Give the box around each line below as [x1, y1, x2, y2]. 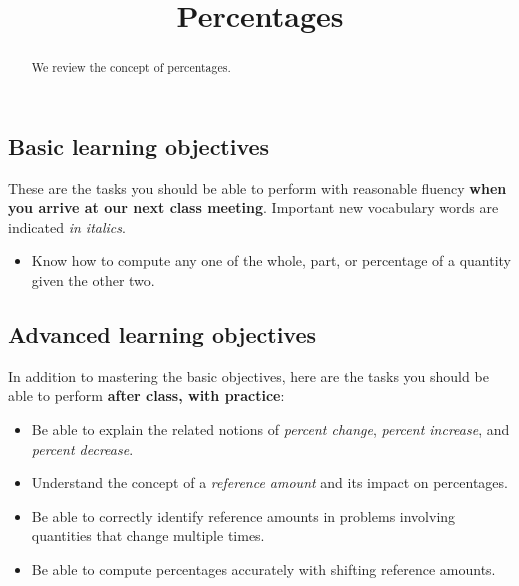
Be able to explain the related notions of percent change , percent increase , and [31, 419, 510, 439]
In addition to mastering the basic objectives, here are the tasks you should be [8, 365, 489, 386]
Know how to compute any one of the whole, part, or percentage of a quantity [31, 250, 512, 271]
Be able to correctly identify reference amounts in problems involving [31, 505, 456, 526]
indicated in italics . [8, 216, 126, 237]
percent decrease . [31, 438, 134, 459]
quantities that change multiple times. [31, 525, 265, 546]
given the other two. [31, 270, 155, 291]
